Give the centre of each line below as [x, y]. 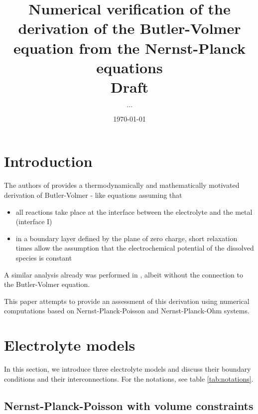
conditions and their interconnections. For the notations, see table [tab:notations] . [129, 378]
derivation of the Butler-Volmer [129, 28]
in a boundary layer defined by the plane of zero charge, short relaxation [127, 238]
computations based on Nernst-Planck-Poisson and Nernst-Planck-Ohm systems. [127, 311]
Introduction [48, 161]
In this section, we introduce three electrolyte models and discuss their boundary [128, 369]
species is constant [44, 257]
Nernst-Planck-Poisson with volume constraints [129, 405]
